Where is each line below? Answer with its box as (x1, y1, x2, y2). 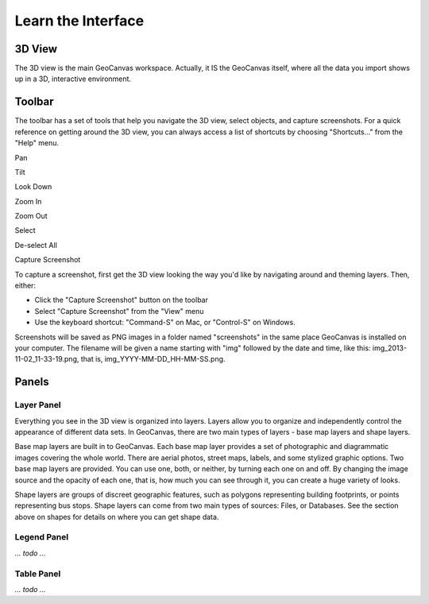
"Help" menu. (14, 138, 60, 148)
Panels (14, 375, 49, 389)
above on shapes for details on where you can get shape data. (14, 512, 219, 521)
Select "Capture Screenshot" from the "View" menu (34, 306, 204, 316)
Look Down (14, 182, 52, 192)
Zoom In (14, 196, 42, 206)
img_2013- (372, 343, 408, 353)
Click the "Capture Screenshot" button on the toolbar (34, 295, 208, 305)
